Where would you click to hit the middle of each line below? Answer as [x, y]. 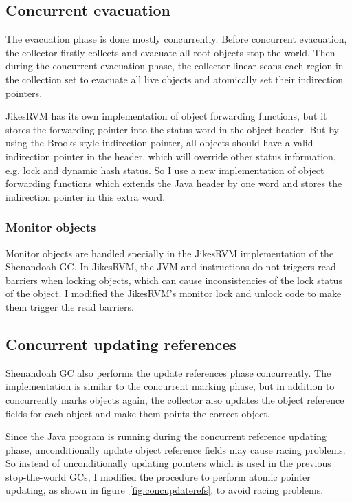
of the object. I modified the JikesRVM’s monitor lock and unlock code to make [174, 293]
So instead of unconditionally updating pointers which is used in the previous [168, 463]
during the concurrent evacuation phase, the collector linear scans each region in [175, 66]
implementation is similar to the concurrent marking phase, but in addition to [170, 386]
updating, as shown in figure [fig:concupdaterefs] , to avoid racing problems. [165, 490]
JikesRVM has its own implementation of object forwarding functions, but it [166, 116]
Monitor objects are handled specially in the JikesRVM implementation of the [170, 253]
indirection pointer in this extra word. [86, 196]
